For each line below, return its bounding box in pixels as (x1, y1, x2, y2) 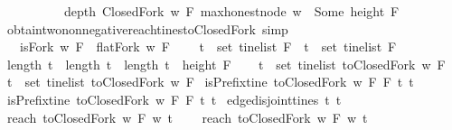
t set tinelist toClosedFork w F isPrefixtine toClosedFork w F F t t (6, 72, 414, 91)
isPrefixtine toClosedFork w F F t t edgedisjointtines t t (6, 89, 342, 108)
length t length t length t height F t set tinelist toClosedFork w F (6, 54, 446, 73)
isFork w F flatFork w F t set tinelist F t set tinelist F (19, 37, 397, 56)
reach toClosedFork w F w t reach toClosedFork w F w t (6, 107, 368, 126)
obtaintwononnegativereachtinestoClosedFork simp (6, 19, 288, 38)
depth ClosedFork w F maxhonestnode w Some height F (63, 2, 400, 20)
